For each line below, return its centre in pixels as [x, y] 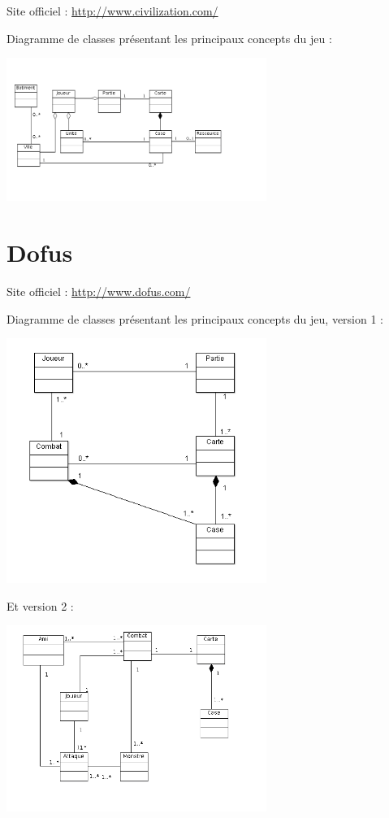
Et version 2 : [40, 605]
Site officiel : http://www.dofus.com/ [99, 292]
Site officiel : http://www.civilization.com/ [112, 11]
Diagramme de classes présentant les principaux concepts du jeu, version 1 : [195, 318]
